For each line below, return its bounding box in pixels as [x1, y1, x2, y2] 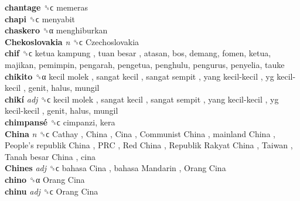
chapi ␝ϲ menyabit [5, 12, 76, 25]
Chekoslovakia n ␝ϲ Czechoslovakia [5, 35, 139, 47]
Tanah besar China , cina [5, 150, 96, 162]
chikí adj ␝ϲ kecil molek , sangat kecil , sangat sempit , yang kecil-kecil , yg [5, 93, 279, 105]
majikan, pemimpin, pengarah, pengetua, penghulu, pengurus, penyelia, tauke [5, 58, 285, 70]
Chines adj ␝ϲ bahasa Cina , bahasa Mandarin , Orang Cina [5, 162, 226, 174]
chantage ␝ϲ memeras [5, 1, 88, 13]
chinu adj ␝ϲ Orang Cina [5, 185, 98, 197]
